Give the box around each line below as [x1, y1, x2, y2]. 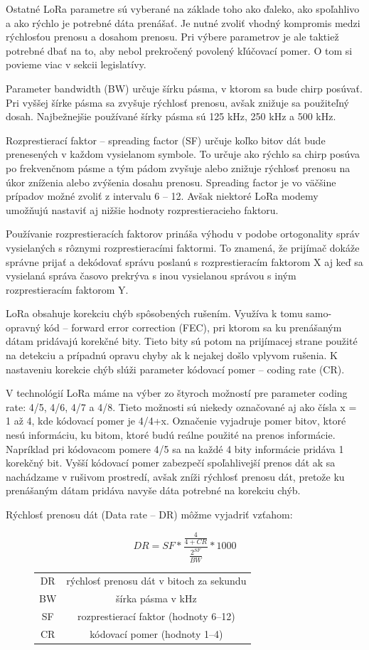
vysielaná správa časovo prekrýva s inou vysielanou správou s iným [6, 268, 296, 283]
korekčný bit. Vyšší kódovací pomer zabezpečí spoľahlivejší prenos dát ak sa [6, 455, 336, 470]
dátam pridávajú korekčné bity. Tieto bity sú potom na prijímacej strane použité [6, 334, 358, 348]
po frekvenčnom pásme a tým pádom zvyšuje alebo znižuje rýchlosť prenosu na [6, 160, 351, 175]
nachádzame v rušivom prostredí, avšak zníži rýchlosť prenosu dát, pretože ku [6, 469, 345, 484]
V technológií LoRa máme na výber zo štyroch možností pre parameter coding [6, 385, 348, 400]
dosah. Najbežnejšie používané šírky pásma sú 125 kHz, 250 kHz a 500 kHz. [6, 109, 336, 124]
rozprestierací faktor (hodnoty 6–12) [77, 609, 235, 624]
